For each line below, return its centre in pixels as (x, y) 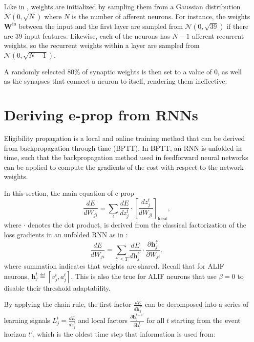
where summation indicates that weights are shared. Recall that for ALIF (114, 265)
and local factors (103, 320)
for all (156, 320)
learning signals (27, 320)
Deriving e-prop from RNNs (101, 115)
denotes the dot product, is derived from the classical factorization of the (137, 225)
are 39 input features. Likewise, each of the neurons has (87, 35)
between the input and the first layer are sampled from (101, 26)
